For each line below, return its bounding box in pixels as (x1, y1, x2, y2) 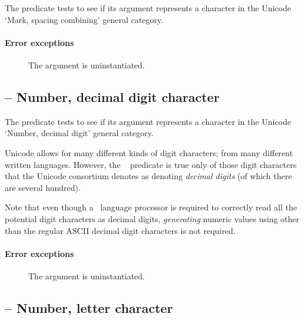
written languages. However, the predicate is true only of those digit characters (5, 158, 297, 170)
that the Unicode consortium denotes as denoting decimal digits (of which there (5, 170, 292, 182)
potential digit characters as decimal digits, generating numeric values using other (5, 212, 300, 225)
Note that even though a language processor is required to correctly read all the (5, 201, 297, 213)
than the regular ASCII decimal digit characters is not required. (5, 224, 236, 236)
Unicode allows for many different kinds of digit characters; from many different (5, 146, 293, 159)
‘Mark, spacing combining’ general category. (5, 13, 163, 25)
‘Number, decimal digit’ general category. (5, 127, 154, 139)
